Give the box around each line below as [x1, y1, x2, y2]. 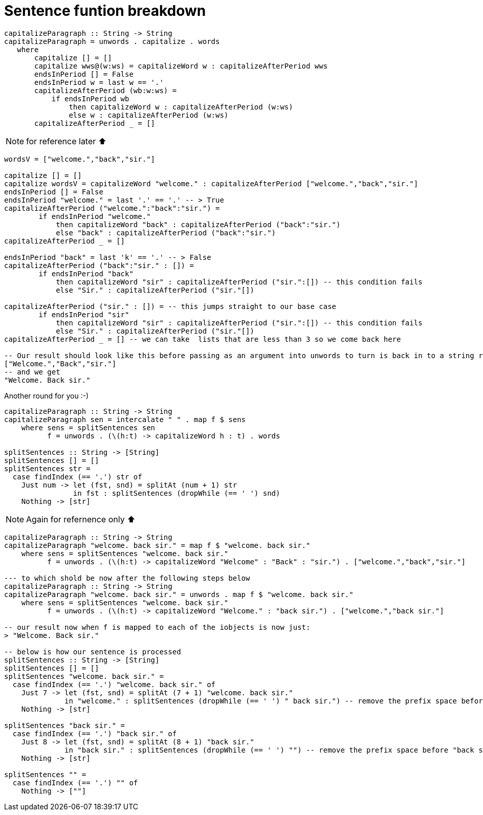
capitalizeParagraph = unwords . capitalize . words [4, 37, 220, 46]
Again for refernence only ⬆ [26, 514, 136, 524]
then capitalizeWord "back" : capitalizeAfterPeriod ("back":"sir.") [56, 220, 341, 229]
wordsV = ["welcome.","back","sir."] [4, 155, 156, 163]
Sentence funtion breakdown [4, 2, 206, 19]
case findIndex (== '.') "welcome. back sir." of [12, 680, 216, 689]
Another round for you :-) [4, 391, 89, 400]
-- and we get [4, 367, 60, 376]
